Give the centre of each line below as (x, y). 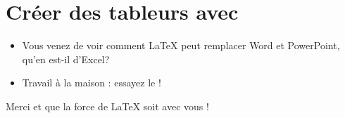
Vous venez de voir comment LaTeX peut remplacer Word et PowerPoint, (181, 45)
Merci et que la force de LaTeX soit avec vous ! (107, 106)
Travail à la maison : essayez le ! (92, 83)
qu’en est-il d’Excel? (66, 59)
